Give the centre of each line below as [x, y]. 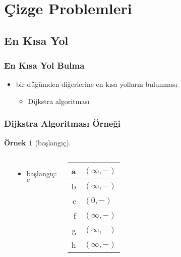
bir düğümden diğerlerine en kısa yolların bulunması [97, 84]
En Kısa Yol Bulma [44, 65]
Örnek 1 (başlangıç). [38, 142]
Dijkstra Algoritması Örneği [63, 123]
